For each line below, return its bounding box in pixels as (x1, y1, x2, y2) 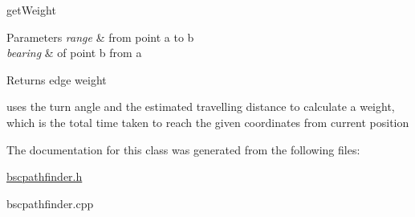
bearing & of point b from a (6, 44, 142, 61)
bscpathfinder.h (6, 168, 83, 185)
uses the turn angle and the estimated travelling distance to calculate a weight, (6, 98, 395, 115)
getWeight (6, 2, 56, 18)
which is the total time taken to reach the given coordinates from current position (6, 113, 409, 130)
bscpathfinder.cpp (6, 194, 94, 211)
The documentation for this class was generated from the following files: (6, 141, 360, 158)
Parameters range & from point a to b (6, 28, 194, 45)
